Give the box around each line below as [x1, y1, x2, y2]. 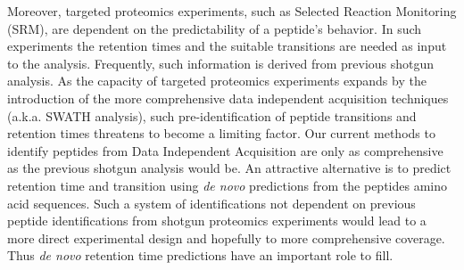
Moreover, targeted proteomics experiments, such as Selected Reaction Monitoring [7, 2, 457, 20]
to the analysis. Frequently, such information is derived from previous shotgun [7, 53, 435, 72]
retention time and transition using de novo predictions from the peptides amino [7, 176, 448, 194]
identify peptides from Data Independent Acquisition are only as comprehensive [7, 141, 443, 160]
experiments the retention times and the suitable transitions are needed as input [7, 37, 447, 55]
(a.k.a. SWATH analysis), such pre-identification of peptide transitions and [7, 106, 417, 125]
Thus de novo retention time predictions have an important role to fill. [7, 246, 394, 265]
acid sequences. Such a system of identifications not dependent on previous [7, 193, 416, 212]
